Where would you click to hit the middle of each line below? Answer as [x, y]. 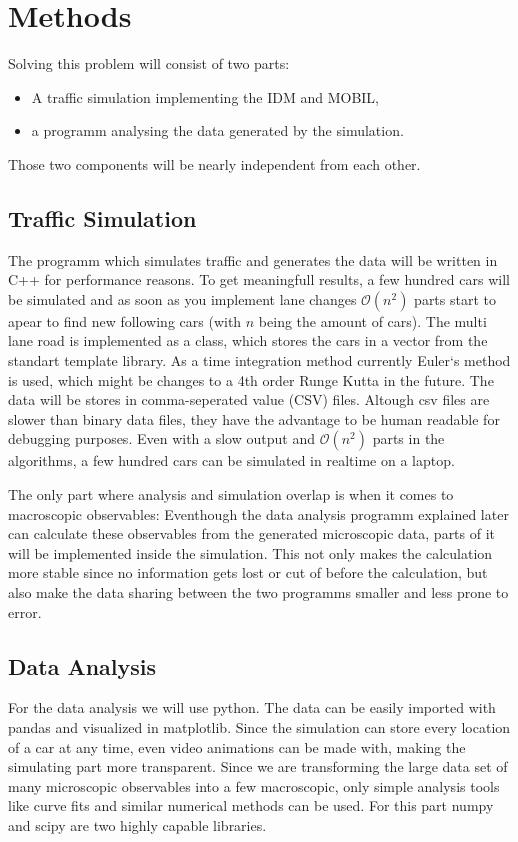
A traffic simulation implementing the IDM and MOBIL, [205, 96]
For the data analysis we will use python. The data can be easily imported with [252, 707]
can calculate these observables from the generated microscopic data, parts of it [252, 533]
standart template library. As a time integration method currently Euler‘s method [259, 360]
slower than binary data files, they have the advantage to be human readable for [254, 418]
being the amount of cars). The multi [372, 320]
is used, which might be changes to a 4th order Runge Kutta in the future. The [251, 379]
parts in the [408, 438]
